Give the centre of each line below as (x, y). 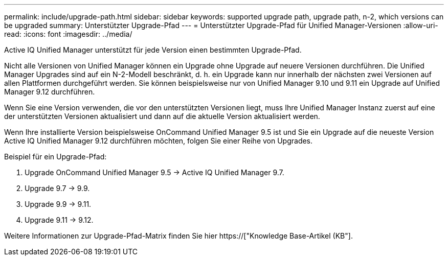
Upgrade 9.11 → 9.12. (59, 220)
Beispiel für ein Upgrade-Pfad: (55, 157)
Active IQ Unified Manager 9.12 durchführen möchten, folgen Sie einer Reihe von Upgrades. (159, 141)
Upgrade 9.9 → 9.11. (58, 204)
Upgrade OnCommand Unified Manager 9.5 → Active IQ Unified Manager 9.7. (154, 172)
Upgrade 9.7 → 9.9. (57, 188)
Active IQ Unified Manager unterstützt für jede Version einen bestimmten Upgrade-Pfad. (153, 50)
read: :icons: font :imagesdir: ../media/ (68, 34)
